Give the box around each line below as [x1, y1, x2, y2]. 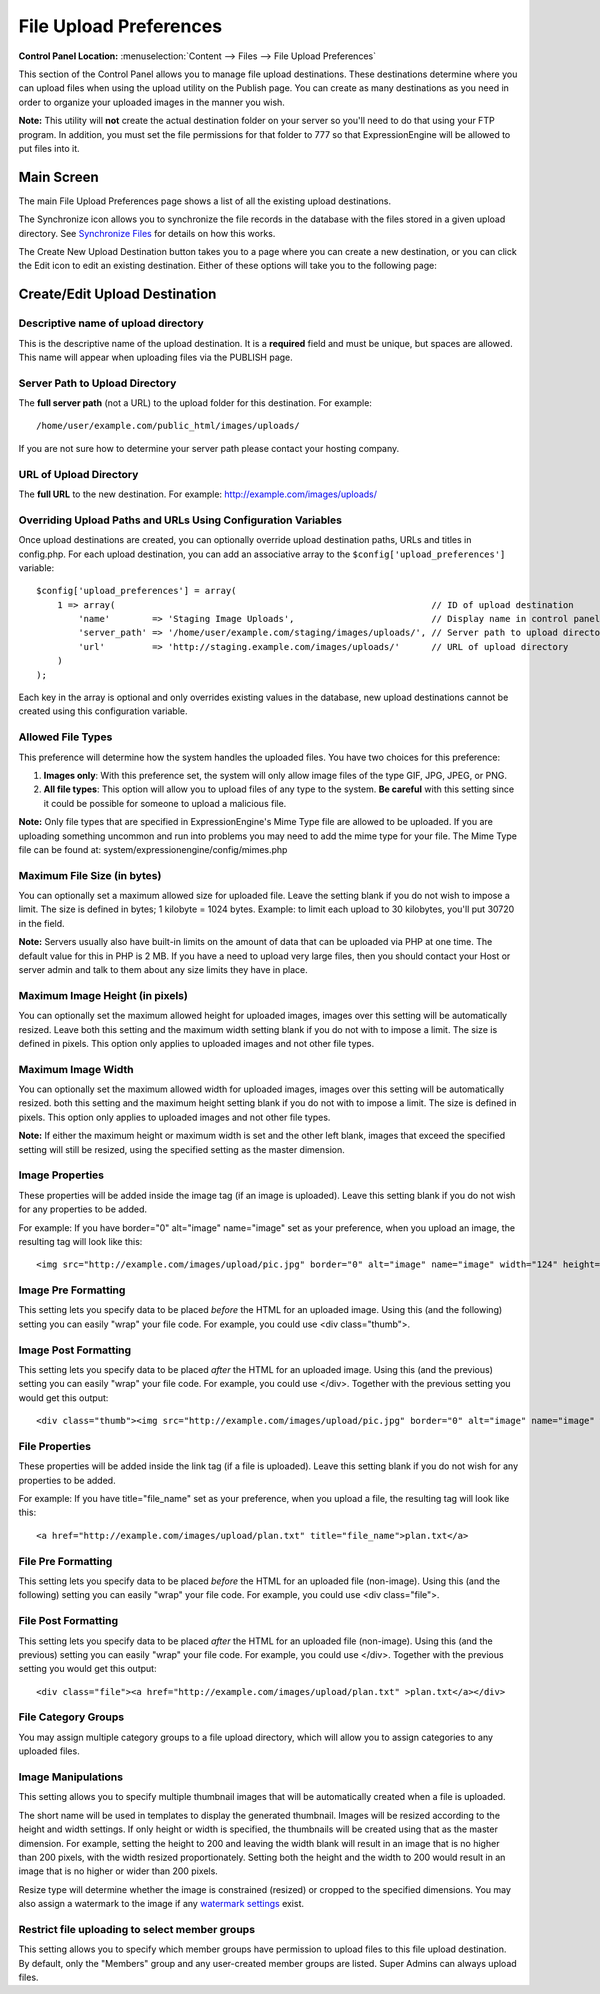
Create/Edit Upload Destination [18, 286, 217, 303]
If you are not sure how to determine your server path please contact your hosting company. [18, 442, 400, 454]
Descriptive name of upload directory [18, 316, 204, 330]
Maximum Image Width [18, 1062, 134, 1076]
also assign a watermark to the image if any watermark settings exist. [18, 1898, 305, 1910]
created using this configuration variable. [18, 705, 189, 717]
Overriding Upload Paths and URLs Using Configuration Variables [18, 513, 342, 527]
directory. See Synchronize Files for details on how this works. [18, 227, 276, 239]
